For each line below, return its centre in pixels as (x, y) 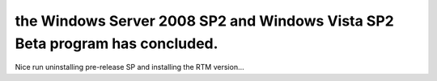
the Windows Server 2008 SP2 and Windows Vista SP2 (204, 21)
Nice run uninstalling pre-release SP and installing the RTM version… (129, 67)
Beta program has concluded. (117, 43)
